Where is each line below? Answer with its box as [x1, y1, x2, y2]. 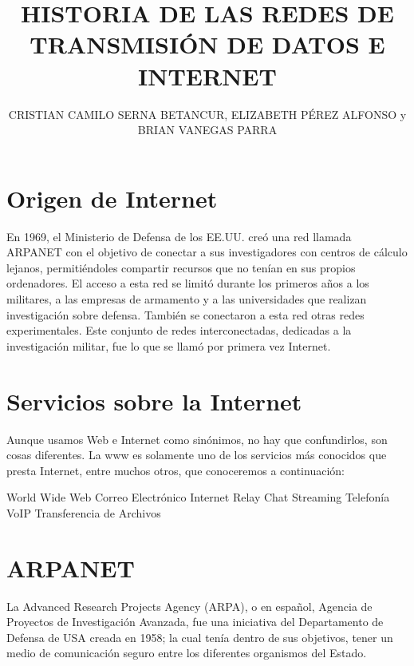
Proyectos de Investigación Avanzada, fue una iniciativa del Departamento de [6, 613, 384, 630]
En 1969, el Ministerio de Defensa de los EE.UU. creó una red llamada [6, 228, 352, 244]
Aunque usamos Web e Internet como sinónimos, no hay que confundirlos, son [6, 430, 388, 447]
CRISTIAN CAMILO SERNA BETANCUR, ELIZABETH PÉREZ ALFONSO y [8, 105, 407, 122]
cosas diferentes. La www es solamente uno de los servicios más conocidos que [6, 446, 387, 463]
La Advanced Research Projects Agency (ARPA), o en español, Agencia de [6, 597, 373, 614]
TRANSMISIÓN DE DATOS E [30, 28, 385, 61]
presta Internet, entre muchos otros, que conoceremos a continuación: [6, 462, 345, 478]
